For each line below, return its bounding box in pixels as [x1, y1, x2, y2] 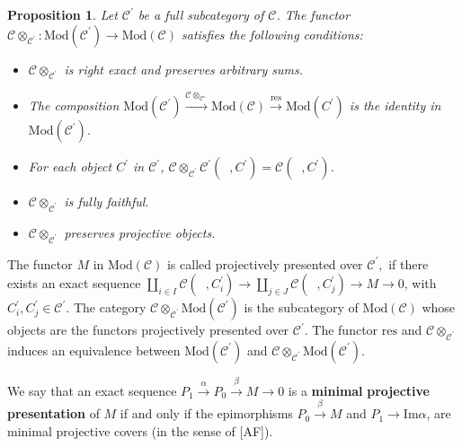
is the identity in [349, 96, 441, 115]
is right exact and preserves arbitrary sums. [64, 59, 304, 78]
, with [404, 274, 437, 293]
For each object [28, 157, 112, 176]
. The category [66, 298, 147, 317]
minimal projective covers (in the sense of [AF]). [7, 421, 273, 440]
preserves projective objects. [64, 223, 216, 241]
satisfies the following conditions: [181, 24, 363, 43]
